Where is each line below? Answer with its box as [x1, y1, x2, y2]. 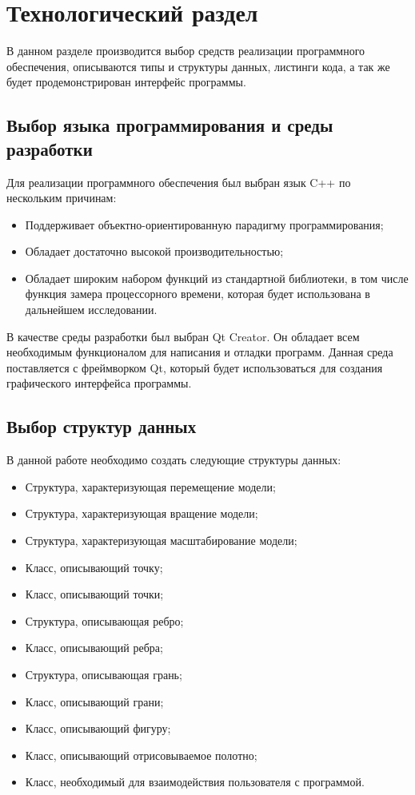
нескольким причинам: [6, 189, 117, 206]
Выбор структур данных [6, 414, 197, 439]
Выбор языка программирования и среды [6, 113, 333, 137]
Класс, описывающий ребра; [25, 639, 163, 656]
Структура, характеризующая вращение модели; [25, 505, 258, 522]
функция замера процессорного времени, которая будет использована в [25, 285, 370, 302]
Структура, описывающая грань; [25, 666, 182, 682]
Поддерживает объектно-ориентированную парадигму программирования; [25, 216, 384, 233]
